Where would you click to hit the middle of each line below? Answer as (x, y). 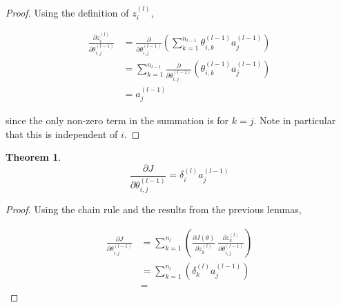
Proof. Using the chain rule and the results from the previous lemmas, (154, 209)
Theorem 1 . (33, 157)
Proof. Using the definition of (67, 12)
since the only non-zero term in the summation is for (117, 120)
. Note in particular (295, 120)
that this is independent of (62, 133)
